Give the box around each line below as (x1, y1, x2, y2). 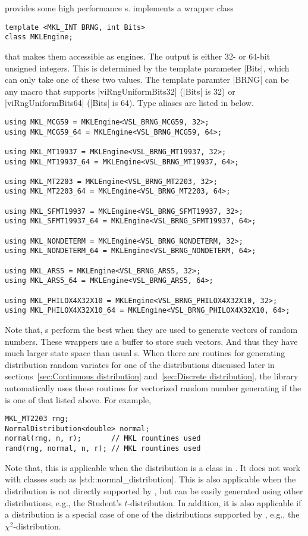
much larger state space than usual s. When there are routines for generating (5, 347, 285, 359)
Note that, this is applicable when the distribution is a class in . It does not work (5, 461, 301, 473)
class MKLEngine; (5, 33, 73, 42)
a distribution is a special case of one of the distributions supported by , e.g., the (5, 508, 300, 521)
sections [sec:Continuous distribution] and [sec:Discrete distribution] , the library (5, 370, 298, 382)
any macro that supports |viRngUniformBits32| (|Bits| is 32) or (5, 85, 235, 97)
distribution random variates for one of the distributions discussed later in (5, 358, 275, 370)
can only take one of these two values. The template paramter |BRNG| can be (5, 73, 289, 86)
